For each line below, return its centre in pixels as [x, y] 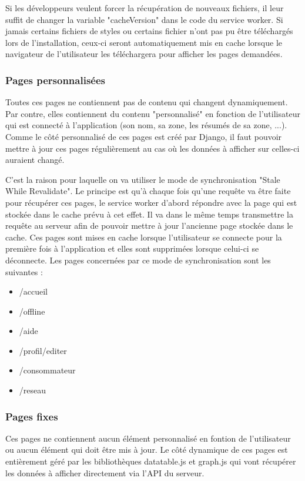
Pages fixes [32, 416]
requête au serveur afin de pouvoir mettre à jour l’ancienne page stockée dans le [149, 226]
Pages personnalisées [55, 80]
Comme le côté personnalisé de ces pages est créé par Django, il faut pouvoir [144, 136]
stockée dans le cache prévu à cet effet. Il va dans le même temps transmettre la [149, 214]
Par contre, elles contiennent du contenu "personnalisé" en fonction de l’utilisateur [153, 113]
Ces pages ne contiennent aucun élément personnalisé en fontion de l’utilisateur [148, 438]
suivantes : [24, 271]
